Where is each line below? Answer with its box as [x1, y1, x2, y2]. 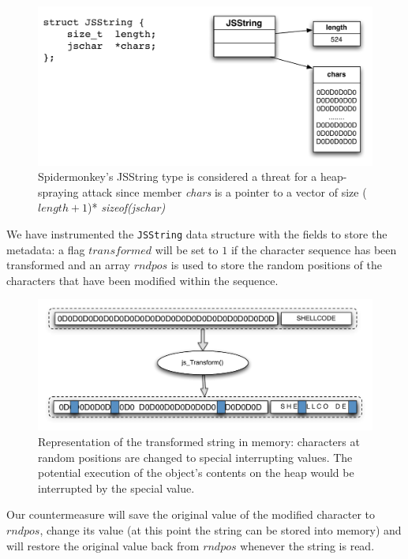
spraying [38, 183, 79, 200]
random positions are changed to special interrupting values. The [38, 448, 353, 465]
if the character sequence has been [230, 241, 397, 257]
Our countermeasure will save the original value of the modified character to [6, 506, 376, 523]
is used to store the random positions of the [170, 257, 382, 273]
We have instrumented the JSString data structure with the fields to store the [6, 226, 387, 242]
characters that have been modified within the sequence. [6, 272, 279, 288]
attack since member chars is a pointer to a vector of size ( [82, 183, 367, 200]
